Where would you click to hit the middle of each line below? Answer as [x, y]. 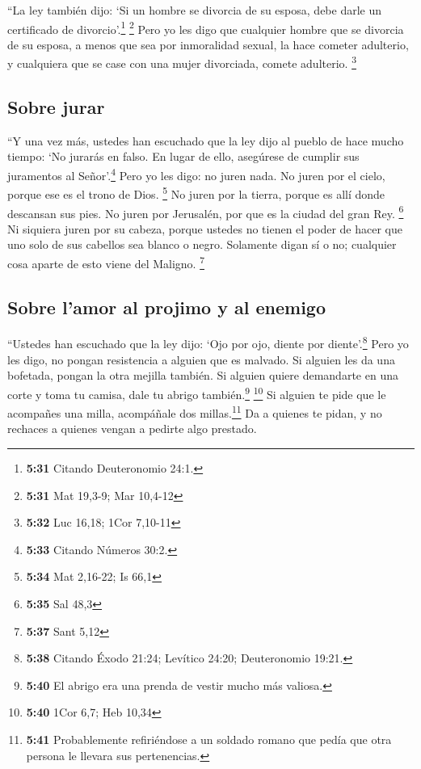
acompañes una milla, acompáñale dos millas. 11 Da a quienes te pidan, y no [195, 412]
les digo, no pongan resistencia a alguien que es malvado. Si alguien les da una [201, 359]
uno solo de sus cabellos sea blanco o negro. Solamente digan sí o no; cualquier [202, 244]
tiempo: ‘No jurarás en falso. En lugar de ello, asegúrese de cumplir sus [183, 156]
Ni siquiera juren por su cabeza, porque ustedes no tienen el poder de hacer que [205, 228]
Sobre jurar [56, 107]
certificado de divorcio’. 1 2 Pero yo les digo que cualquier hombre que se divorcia [206, 27]
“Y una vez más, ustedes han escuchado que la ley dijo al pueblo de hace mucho [206, 140]
